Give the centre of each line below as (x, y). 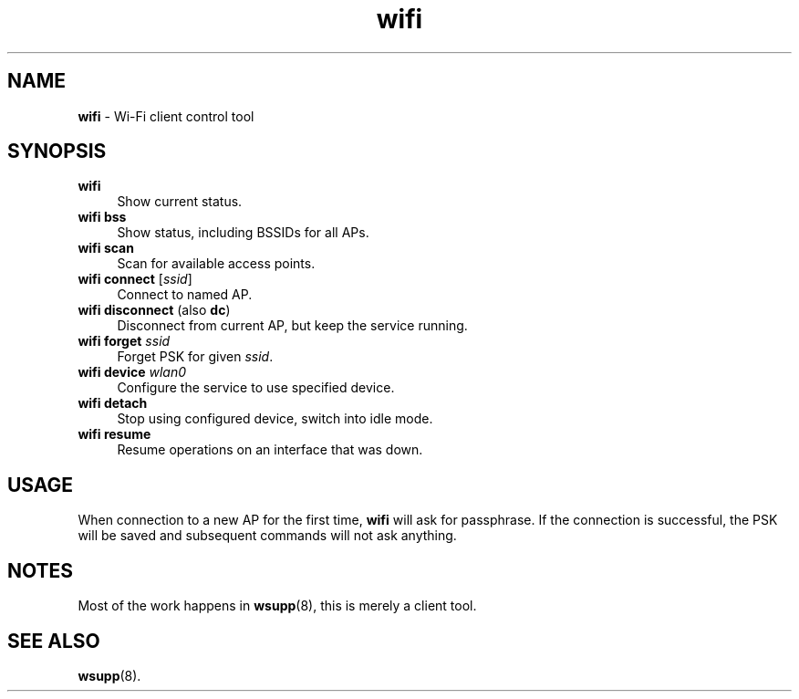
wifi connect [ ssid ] (135, 279)
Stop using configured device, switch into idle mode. (275, 419)
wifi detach (113, 403)
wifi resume (114, 434)
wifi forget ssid (124, 341)
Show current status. (180, 202)
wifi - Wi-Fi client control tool (166, 116)
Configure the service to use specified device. (256, 388)
